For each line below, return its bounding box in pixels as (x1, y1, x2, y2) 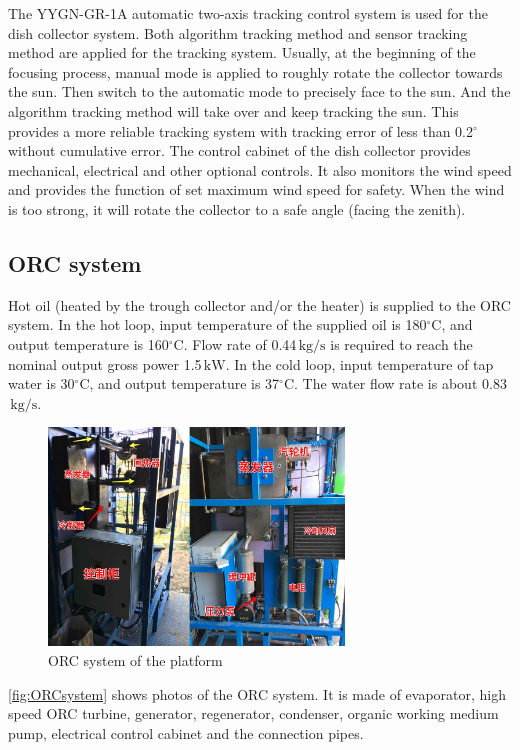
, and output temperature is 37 (89, 373, 280, 394)
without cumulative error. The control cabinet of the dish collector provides (8, 140, 471, 161)
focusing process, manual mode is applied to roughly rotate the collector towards (8, 61, 503, 82)
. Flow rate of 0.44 (183, 333, 297, 354)
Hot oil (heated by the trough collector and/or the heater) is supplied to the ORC (8, 294, 511, 315)
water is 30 (8, 373, 75, 394)
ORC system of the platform (48, 649, 223, 670)
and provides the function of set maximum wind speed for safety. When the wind (8, 179, 505, 200)
